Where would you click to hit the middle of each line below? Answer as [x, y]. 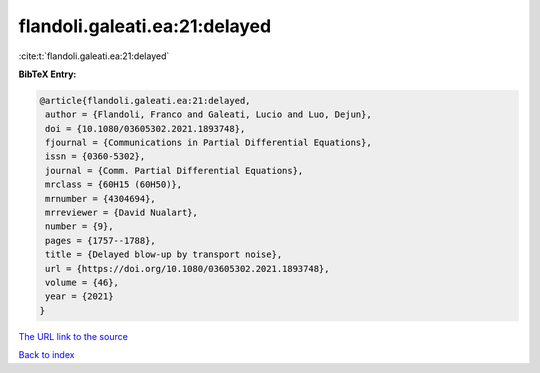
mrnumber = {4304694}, [101, 198]
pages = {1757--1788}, [101, 240]
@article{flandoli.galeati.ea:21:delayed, [145, 100]
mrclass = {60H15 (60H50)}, [114, 184]
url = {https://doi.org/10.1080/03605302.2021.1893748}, [187, 268]
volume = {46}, [82, 282]
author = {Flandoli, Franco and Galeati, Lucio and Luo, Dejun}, [208, 114]
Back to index [46, 355]
